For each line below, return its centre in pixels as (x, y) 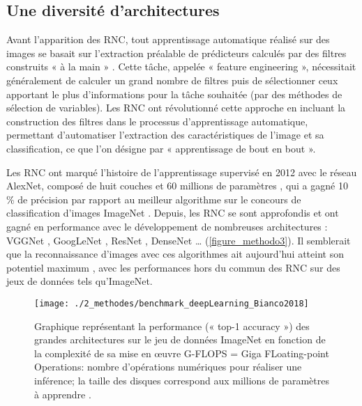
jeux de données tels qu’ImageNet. (80, 281)
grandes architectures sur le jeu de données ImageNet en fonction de (180, 339)
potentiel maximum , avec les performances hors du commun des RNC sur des (173, 267)
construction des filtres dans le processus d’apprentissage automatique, (157, 121)
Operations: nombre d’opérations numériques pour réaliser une (168, 367)
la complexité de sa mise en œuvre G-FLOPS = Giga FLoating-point (182, 353)
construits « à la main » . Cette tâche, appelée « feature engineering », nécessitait (181, 67)
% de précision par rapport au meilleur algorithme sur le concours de (154, 199)
